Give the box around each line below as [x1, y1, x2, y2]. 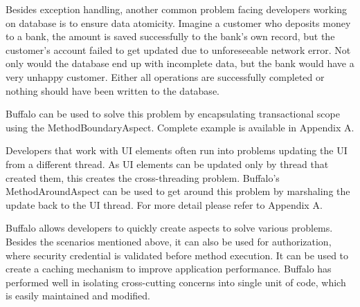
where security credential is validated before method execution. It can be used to [6, 248, 349, 262]
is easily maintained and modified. [6, 288, 151, 303]
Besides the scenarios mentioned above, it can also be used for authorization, [6, 234, 332, 248]
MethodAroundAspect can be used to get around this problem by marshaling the [6, 184, 350, 198]
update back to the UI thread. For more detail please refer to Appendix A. [6, 197, 323, 212]
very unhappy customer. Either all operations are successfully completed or [6, 69, 325, 84]
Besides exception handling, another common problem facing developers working [6, 2, 347, 16]
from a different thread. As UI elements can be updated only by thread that [6, 156, 329, 171]
